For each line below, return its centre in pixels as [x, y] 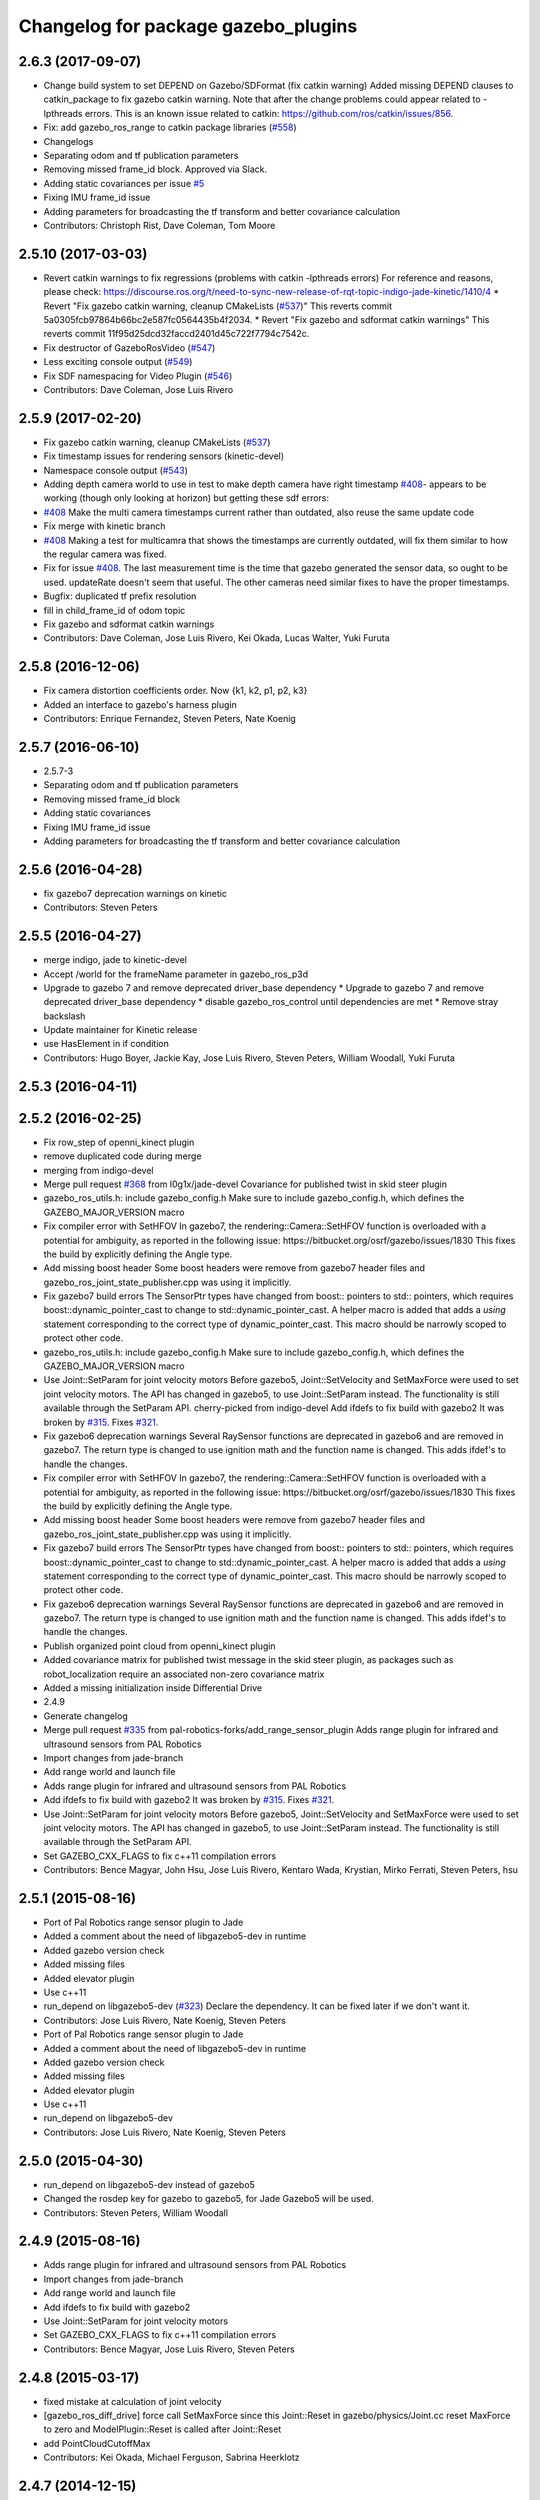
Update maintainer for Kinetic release [120, 1030]
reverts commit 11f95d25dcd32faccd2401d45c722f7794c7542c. [176, 334]
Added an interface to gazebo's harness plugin [140, 704]
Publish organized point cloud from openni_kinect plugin [159, 1646]
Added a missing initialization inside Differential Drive [153, 1688]
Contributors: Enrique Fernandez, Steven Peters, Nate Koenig [170, 719]
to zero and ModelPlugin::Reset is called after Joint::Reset [162, 2429]
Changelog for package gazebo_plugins [188, 26]
